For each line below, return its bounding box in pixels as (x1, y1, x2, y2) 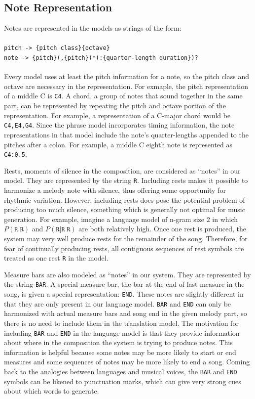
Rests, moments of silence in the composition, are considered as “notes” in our (4, 165, 241, 176)
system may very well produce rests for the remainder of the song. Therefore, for (4, 233, 248, 244)
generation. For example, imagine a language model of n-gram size (4, 214, 204, 224)
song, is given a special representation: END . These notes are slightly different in (4, 289, 244, 299)
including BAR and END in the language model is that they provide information (4, 327, 240, 338)
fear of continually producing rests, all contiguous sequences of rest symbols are (4, 243, 244, 253)
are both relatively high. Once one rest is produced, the (78, 223, 247, 234)
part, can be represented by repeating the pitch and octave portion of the (4, 100, 226, 111)
